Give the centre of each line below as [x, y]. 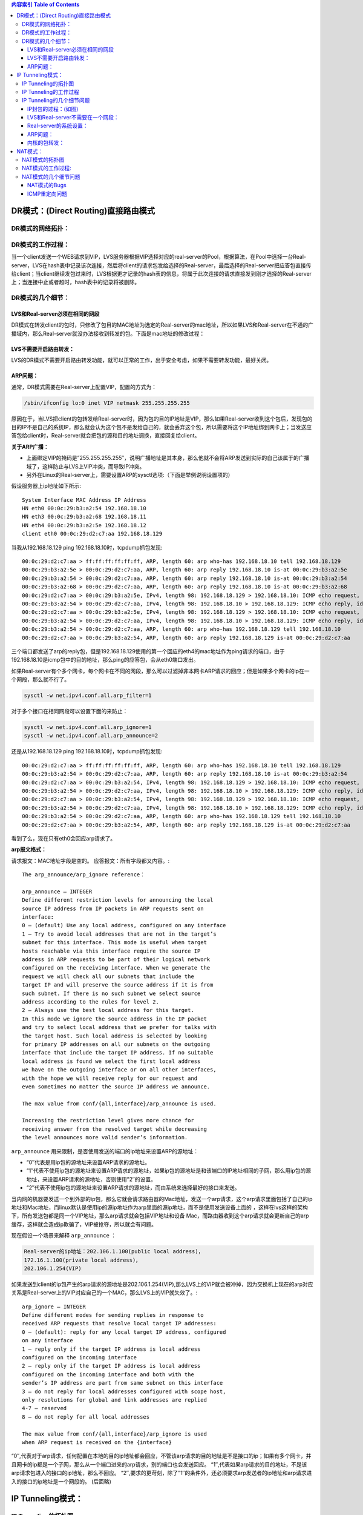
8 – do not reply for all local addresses [86, 1417]
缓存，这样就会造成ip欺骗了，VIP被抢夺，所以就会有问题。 [84, 1224]
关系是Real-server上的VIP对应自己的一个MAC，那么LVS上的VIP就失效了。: [104, 1293]
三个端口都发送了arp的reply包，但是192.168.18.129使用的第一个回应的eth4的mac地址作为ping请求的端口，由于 [148, 651]
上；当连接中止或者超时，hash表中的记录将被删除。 [76, 282]
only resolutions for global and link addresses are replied [114, 1400]
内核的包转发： [46, 143]
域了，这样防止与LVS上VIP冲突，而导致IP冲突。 [86, 466]
